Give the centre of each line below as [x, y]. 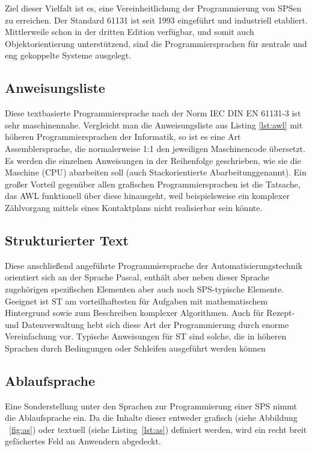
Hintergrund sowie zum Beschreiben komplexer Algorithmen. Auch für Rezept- [150, 313]
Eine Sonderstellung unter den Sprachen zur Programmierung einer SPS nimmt [151, 405]
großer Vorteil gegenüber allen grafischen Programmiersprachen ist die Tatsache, [153, 184]
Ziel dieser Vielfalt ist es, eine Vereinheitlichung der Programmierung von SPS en [153, 8]
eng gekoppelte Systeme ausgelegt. [68, 55]
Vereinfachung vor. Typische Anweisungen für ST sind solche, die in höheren [146, 336]
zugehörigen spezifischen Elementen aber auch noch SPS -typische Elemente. [145, 289]
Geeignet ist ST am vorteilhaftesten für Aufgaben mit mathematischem [136, 301]
